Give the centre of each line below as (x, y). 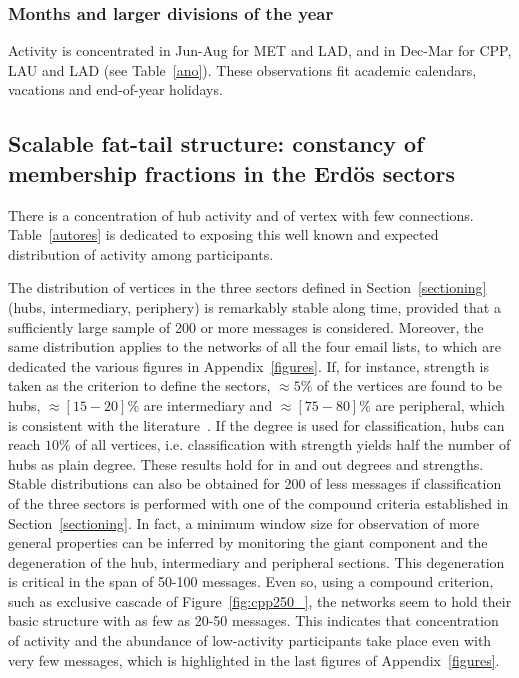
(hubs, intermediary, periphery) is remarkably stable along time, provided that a (254, 306)
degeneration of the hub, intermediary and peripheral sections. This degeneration (256, 561)
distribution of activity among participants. (141, 253)
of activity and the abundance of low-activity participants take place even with (250, 640)
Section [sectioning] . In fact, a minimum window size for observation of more (244, 522)
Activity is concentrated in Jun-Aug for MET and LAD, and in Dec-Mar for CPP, (260, 50)
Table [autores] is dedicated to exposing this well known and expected (223, 234)
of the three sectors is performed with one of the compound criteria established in (258, 502)
